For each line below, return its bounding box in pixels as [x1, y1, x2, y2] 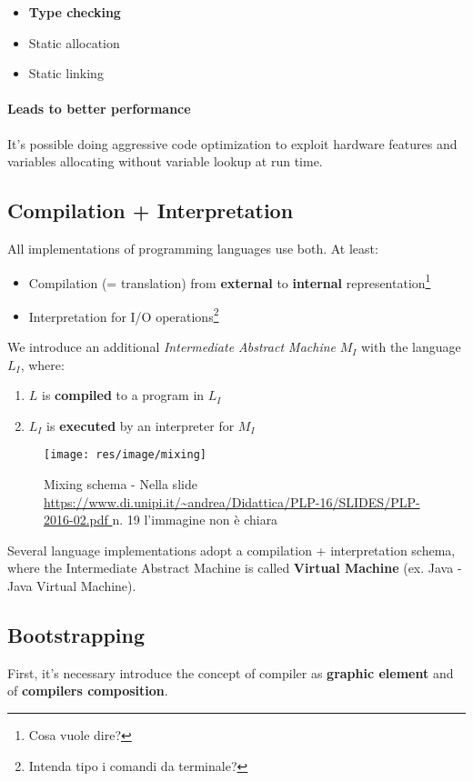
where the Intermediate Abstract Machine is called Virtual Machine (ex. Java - [7, 558, 462, 577]
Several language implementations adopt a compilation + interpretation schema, [7, 540, 456, 559]
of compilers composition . [7, 681, 168, 700]
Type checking [28, 3, 121, 21]
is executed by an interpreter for [46, 416, 235, 435]
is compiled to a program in [42, 385, 205, 405]
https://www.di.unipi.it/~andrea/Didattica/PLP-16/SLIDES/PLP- [44, 492, 420, 511]
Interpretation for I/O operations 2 [28, 304, 219, 325]
